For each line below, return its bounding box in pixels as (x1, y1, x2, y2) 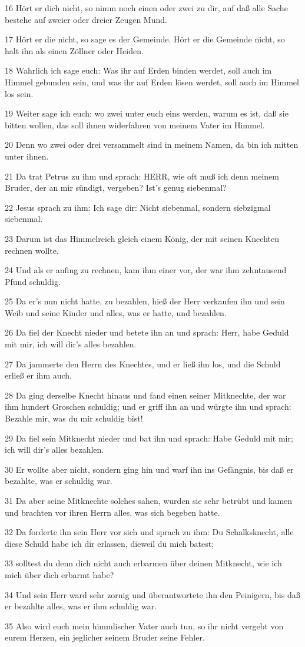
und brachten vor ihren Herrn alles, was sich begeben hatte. (5, 506, 220, 518)
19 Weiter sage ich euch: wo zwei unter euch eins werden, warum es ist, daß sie (5, 107, 289, 120)
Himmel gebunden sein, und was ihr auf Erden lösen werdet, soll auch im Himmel (5, 75, 299, 88)
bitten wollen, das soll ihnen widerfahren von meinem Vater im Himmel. (5, 118, 265, 131)
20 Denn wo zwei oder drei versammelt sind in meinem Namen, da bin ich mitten (5, 138, 299, 151)
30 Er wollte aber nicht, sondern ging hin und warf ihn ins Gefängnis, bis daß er (5, 463, 294, 475)
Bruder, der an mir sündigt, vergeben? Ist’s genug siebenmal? (5, 181, 227, 194)
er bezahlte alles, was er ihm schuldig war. (5, 600, 157, 612)
